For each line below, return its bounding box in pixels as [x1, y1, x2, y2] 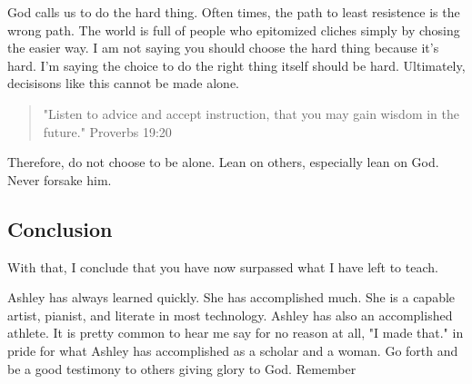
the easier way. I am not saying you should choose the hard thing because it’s [7, 38, 439, 57]
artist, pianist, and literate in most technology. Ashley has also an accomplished [7, 305, 453, 324]
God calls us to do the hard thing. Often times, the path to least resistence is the [7, 3, 460, 21]
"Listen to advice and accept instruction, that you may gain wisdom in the [43, 103, 459, 123]
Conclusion [7, 214, 113, 242]
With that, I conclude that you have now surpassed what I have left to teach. [7, 257, 438, 276]
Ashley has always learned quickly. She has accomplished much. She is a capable [7, 288, 456, 307]
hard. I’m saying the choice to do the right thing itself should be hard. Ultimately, [7, 55, 466, 74]
